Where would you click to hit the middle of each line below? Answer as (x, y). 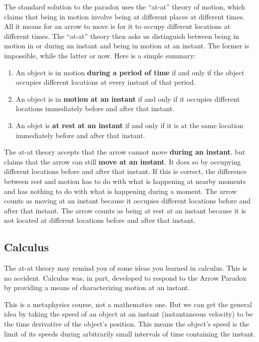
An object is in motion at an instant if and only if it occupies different (128, 98)
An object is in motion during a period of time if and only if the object (130, 72)
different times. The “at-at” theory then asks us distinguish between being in (122, 36)
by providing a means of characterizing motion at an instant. (97, 287)
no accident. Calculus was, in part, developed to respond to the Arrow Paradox (125, 277)
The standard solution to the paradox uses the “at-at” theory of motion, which (125, 6)
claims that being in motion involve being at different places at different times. (125, 16)
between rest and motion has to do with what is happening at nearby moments (125, 181)
